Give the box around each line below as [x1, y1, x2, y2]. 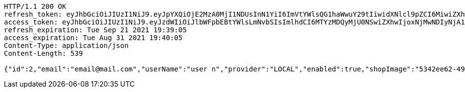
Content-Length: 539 [4, 49, 83, 57]
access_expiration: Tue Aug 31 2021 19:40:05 [4, 34, 183, 42]
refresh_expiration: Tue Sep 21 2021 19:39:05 [4, 26, 187, 34]
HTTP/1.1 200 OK [4, 2, 66, 10]
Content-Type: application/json [4, 42, 129, 49]
